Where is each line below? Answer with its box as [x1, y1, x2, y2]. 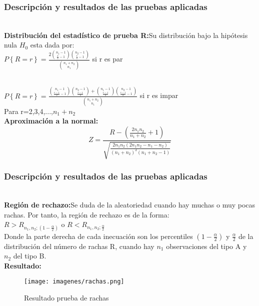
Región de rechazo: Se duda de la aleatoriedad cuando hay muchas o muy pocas [4, 199, 255, 210]
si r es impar [139, 90, 178, 100]
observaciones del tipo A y [166, 240, 247, 251]
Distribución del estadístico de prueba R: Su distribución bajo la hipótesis [4, 29, 248, 40]
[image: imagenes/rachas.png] [24, 278, 124, 285]
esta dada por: [30, 39, 74, 50]
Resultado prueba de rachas [24, 292, 109, 303]
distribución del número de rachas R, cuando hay [4, 240, 154, 251]
